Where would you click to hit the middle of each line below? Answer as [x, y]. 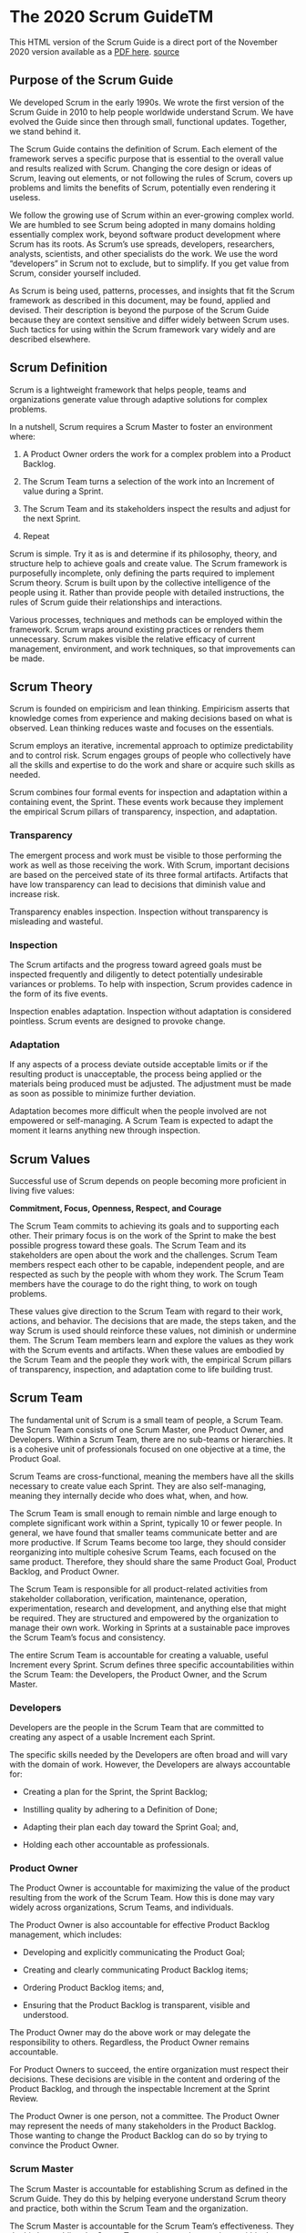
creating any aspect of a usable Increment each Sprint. [112, 1738]
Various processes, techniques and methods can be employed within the [146, 619]
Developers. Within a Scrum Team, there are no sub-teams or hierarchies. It [151, 1439]
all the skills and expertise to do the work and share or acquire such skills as [153, 765]
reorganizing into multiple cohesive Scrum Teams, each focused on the [143, 1552]
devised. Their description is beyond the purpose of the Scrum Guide [139, 310]
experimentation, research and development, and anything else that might [148, 1608]
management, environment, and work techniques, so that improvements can [153, 648]
